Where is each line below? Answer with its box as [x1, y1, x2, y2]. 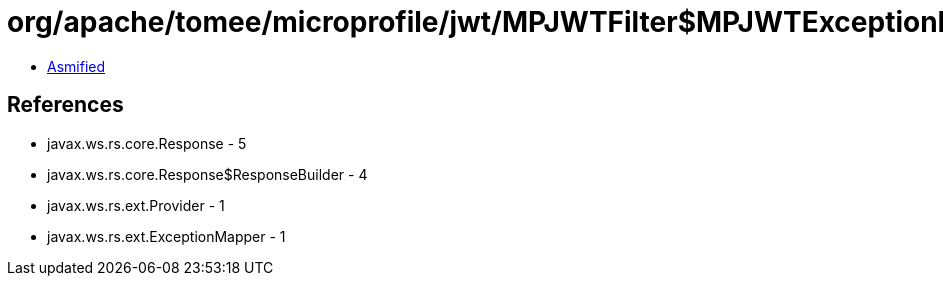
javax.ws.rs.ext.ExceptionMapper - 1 [47, 227, 286, 245]
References [7, 92, 124, 118]
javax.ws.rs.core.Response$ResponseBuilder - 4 [47, 165, 368, 183]
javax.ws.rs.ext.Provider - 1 [47, 196, 225, 214]
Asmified [47, 57, 106, 75]
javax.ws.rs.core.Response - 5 [47, 134, 247, 152]
